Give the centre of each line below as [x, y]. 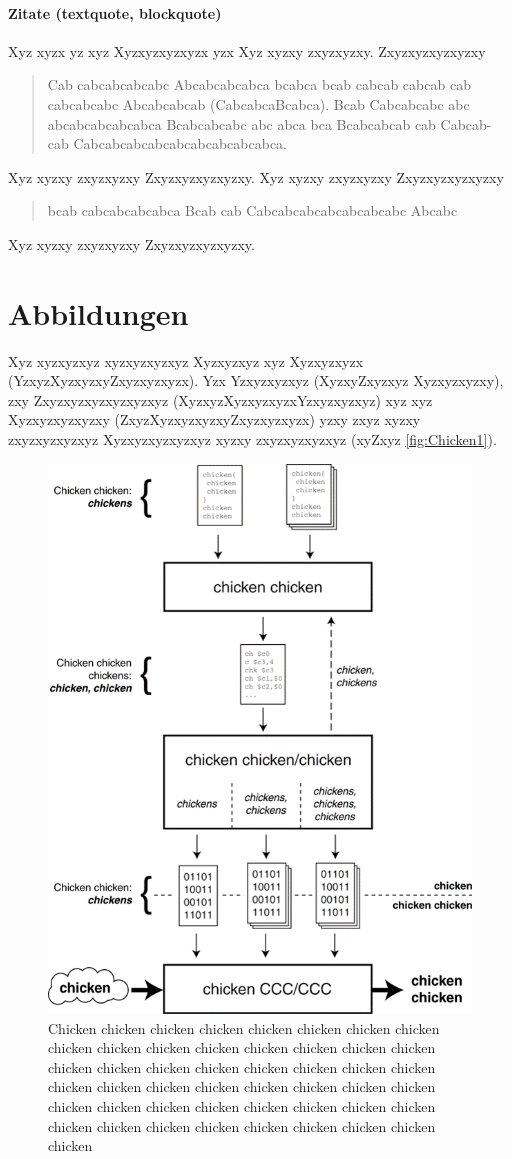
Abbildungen [98, 312]
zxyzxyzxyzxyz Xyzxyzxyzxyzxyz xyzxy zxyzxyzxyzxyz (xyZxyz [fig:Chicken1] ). [252, 439]
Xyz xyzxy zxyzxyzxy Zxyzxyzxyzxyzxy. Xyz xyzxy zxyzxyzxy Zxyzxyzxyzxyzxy [256, 176]
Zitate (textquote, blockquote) [115, 12]
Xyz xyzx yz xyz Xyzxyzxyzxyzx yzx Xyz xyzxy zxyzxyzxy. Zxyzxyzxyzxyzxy [247, 50]
